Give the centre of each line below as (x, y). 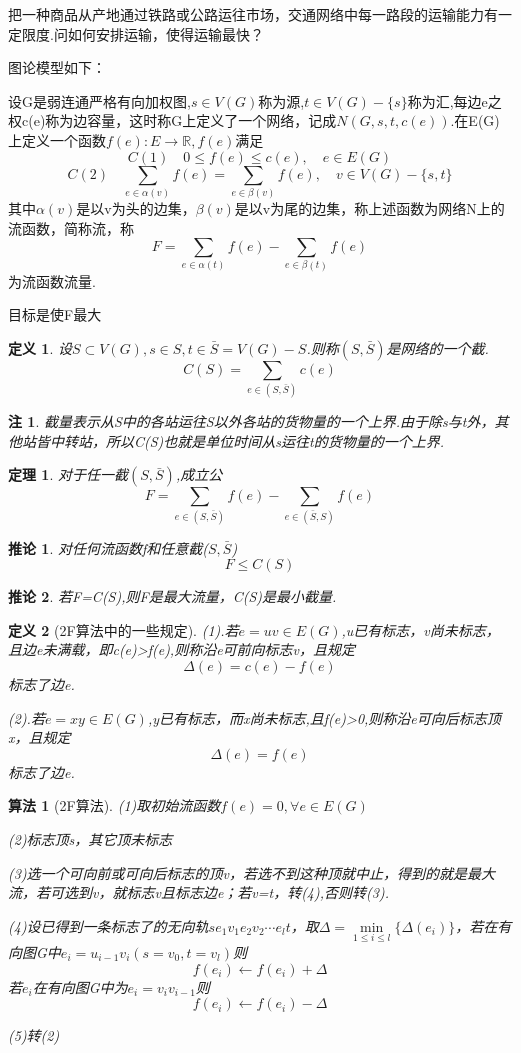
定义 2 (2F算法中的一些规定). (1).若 (123, 629)
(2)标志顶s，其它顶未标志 (90, 838)
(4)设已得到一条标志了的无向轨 (108, 925)
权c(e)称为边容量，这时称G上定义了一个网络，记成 (172, 120)
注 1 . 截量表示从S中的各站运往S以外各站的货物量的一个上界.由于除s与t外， (251, 421)
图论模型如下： (57, 67)
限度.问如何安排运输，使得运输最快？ (142, 33)
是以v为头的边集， (136, 207)
